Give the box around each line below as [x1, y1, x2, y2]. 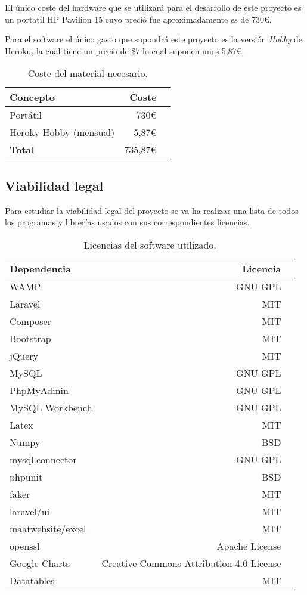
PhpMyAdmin [10, 383, 69, 397]
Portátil [10, 108, 42, 122]
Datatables [10, 573, 55, 587]
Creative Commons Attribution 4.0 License [101, 556, 281, 570]
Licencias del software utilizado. [83, 237, 216, 252]
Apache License [216, 538, 281, 553]
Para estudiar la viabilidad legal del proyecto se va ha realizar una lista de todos [5, 204, 299, 216]
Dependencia [10, 261, 72, 275]
